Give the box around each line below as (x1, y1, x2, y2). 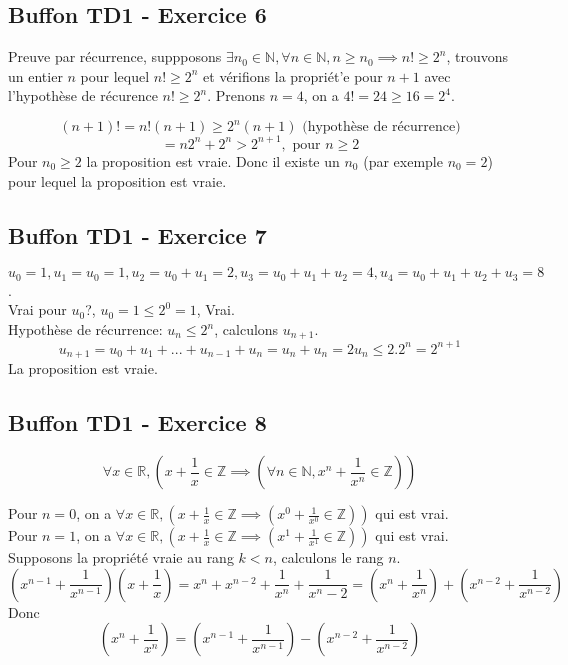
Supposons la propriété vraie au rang (8, 547, 234, 568)
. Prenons (207, 85, 266, 106)
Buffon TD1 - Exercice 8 (8, 407, 267, 438)
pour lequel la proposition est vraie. (8, 170, 227, 191)
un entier (8, 65, 63, 86)
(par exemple (363, 150, 443, 171)
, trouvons (446, 46, 509, 67)
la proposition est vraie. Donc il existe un (86, 150, 340, 171)
